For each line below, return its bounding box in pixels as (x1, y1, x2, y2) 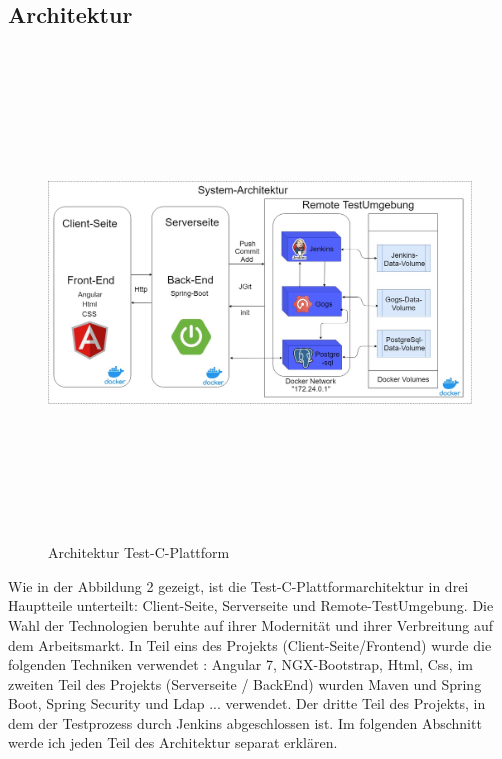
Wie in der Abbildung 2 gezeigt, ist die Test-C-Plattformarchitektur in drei (8, 575, 469, 596)
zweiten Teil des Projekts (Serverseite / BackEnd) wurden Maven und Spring (8, 673, 482, 694)
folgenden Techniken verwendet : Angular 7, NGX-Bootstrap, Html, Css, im (8, 654, 473, 675)
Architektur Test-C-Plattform (48, 542, 230, 563)
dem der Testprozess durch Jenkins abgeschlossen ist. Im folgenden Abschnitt (8, 712, 482, 733)
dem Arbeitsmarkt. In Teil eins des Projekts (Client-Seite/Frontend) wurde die (8, 634, 492, 655)
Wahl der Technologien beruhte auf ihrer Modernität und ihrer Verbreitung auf (8, 614, 494, 635)
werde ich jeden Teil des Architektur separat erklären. (8, 732, 338, 753)
